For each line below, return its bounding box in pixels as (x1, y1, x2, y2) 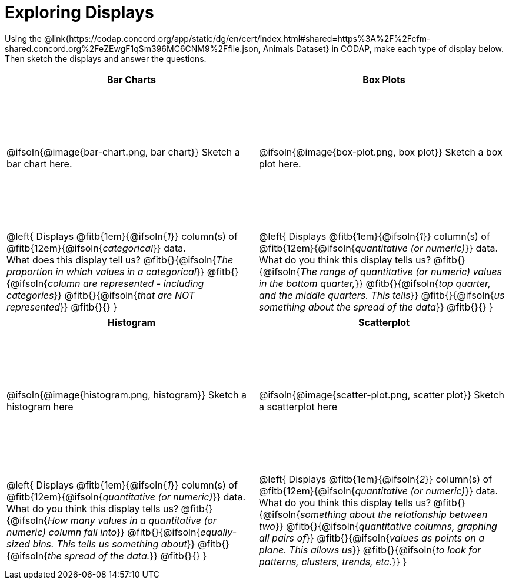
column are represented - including (47, 277, 204, 289)
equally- (200, 526, 237, 538)
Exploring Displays (5, 2, 154, 22)
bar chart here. (6, 157, 72, 170)
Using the (5, 33, 42, 44)
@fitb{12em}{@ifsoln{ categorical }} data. (6, 242, 186, 254)
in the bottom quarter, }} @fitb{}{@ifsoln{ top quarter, (259, 277, 491, 289)
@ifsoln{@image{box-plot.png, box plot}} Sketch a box (259, 146, 503, 158)
